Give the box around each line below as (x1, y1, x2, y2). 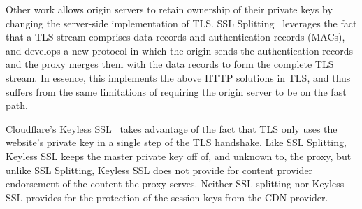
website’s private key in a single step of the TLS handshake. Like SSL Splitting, (6, 135, 347, 150)
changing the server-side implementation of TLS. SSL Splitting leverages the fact (6, 15, 357, 30)
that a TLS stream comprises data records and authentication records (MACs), (6, 29, 345, 44)
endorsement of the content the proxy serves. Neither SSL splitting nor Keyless (6, 176, 345, 191)
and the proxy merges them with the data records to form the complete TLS (6, 57, 334, 71)
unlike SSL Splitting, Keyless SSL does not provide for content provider (6, 162, 313, 177)
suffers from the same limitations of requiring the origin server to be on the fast (6, 84, 347, 99)
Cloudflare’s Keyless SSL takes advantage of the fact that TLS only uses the (6, 121, 338, 136)
